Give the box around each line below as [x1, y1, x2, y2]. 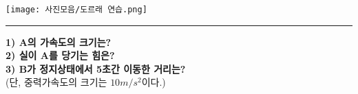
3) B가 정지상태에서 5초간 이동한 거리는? [6, 61, 186, 75]
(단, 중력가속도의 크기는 [6, 75, 107, 89]
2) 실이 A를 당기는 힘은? [6, 48, 115, 62]
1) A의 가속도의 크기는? [6, 34, 112, 49]
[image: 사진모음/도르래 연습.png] [6, 5, 147, 14]
